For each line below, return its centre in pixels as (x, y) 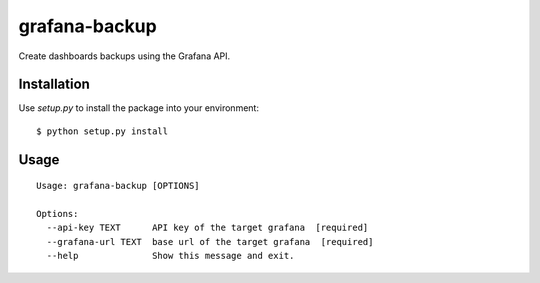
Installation (54, 84)
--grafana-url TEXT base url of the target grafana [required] (210, 241)
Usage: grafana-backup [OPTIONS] (118, 186)
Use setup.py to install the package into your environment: (139, 108)
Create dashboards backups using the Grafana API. (124, 56)
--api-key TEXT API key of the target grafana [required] (207, 228)
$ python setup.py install (102, 131)
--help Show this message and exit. (170, 256)
